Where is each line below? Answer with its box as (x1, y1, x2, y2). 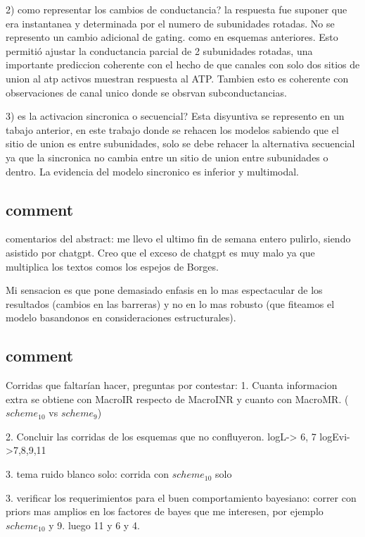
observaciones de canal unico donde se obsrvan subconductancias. (6, 85, 287, 99)
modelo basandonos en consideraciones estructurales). (6, 310, 236, 325)
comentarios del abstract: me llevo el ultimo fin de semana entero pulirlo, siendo (6, 231, 351, 246)
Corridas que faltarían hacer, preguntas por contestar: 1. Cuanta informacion (6, 378, 338, 393)
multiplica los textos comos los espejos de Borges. (6, 259, 219, 273)
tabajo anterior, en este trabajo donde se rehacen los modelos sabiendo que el (6, 122, 339, 137)
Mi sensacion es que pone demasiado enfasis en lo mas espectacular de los (6, 283, 323, 297)
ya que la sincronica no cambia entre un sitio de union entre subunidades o (6, 149, 328, 164)
